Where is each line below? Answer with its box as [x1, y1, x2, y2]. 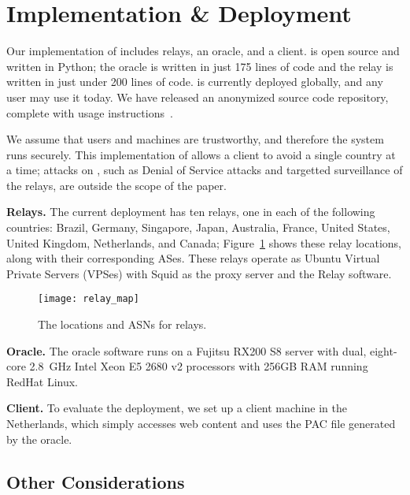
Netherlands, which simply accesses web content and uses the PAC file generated [6, 415, 396, 432]
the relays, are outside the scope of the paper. [6, 177, 227, 193]
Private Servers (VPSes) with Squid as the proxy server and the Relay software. [6, 265, 392, 281]
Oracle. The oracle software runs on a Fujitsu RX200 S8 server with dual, [6, 342, 367, 359]
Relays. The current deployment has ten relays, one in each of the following [6, 203, 375, 220]
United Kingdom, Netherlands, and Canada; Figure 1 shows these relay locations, [6, 234, 401, 251]
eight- [369, 342, 397, 359]
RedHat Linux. [6, 373, 79, 389]
